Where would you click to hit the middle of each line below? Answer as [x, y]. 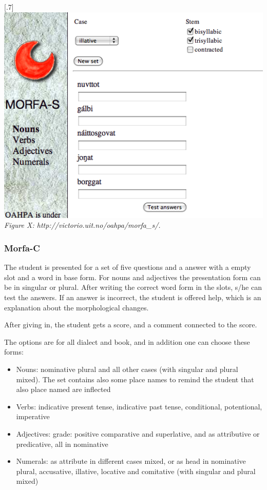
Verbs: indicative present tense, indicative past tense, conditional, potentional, [139, 406]
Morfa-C [22, 248]
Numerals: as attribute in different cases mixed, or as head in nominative [131, 461]
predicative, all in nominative [62, 444]
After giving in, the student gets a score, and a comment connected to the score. [131, 325]
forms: [14, 352]
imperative [33, 416]
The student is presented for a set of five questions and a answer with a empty [128, 267]
